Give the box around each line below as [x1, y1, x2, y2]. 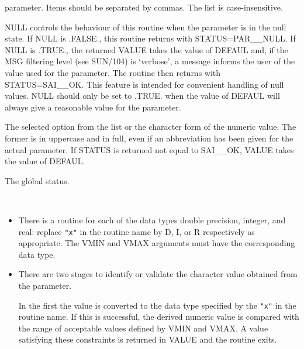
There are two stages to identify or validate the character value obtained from [18, 268, 298, 280]
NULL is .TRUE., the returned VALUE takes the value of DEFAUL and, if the [5, 43, 288, 56]
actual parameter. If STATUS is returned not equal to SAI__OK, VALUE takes [5, 143, 294, 156]
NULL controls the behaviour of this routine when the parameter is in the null [5, 20, 286, 33]
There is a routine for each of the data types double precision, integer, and [18, 213, 286, 226]
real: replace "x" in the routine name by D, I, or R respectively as [18, 225, 255, 237]
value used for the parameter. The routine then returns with [5, 66, 221, 78]
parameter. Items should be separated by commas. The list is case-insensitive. [5, 1, 283, 13]
